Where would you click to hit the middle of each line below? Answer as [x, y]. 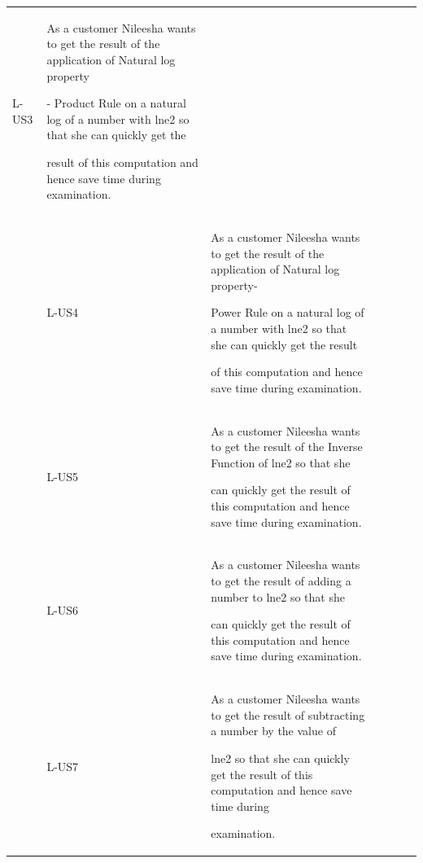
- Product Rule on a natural [117, 103]
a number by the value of [273, 731]
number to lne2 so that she [278, 596]
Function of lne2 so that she [281, 462]
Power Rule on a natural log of [288, 312]
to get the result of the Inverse [287, 447]
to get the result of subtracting [288, 714]
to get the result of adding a [281, 580]
